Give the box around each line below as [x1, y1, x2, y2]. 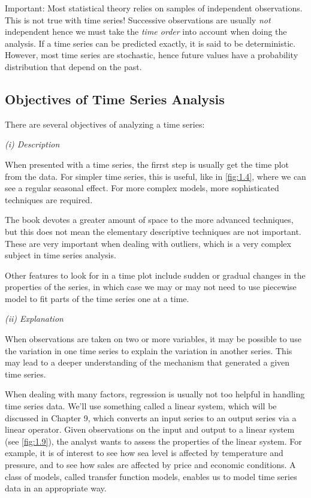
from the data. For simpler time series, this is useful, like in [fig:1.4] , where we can [5, 170, 306, 182]
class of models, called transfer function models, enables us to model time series [5, 470, 297, 482]
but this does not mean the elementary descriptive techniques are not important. [5, 225, 301, 237]
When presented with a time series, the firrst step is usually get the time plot [5, 158, 289, 170]
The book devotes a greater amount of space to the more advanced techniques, [5, 213, 294, 226]
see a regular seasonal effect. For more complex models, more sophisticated [5, 182, 279, 194]
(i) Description [5, 138, 60, 150]
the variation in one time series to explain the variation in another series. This [5, 344, 292, 357]
